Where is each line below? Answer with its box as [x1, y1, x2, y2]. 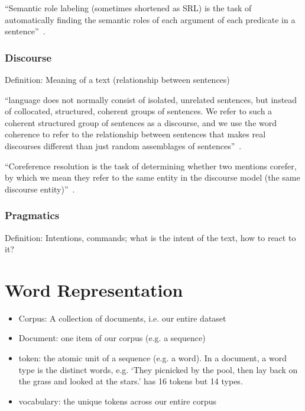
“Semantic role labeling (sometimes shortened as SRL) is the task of [5, 2, 252, 14]
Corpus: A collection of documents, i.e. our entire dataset [18, 312, 226, 324]
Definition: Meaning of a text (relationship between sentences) [5, 73, 230, 85]
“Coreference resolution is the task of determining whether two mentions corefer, [5, 159, 297, 172]
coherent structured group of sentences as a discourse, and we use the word [5, 116, 277, 129]
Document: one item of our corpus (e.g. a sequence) [18, 332, 206, 344]
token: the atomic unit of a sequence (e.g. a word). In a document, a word [18, 352, 287, 364]
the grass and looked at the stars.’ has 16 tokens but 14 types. [18, 375, 243, 387]
